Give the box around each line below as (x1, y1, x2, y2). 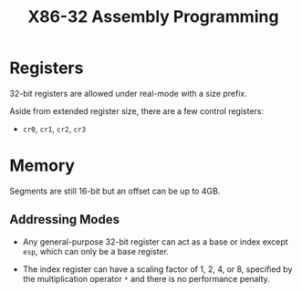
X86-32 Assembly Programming (27, 6, 279, 27)
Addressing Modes (9, 212, 120, 227)
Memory (9, 155, 76, 176)
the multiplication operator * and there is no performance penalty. (22, 273, 271, 284)
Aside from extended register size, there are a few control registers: (9, 105, 265, 116)
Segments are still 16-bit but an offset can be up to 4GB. (9, 185, 221, 196)
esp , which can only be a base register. (22, 246, 169, 256)
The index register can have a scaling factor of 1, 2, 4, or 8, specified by (22, 263, 293, 275)
